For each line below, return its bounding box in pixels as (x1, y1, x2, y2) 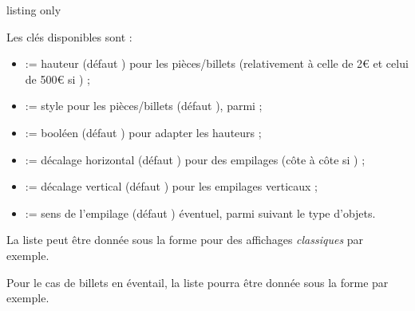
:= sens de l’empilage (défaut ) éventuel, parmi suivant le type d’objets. (25, 204, 376, 221)
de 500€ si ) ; (25, 70, 90, 87)
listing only (6, 2, 61, 18)
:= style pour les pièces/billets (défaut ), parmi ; (25, 97, 263, 114)
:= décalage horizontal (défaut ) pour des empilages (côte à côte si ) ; (25, 151, 366, 167)
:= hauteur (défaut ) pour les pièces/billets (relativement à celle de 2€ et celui (25, 55, 409, 72)
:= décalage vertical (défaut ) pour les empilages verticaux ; (25, 178, 318, 195)
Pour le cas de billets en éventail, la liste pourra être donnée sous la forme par (6, 274, 389, 290)
